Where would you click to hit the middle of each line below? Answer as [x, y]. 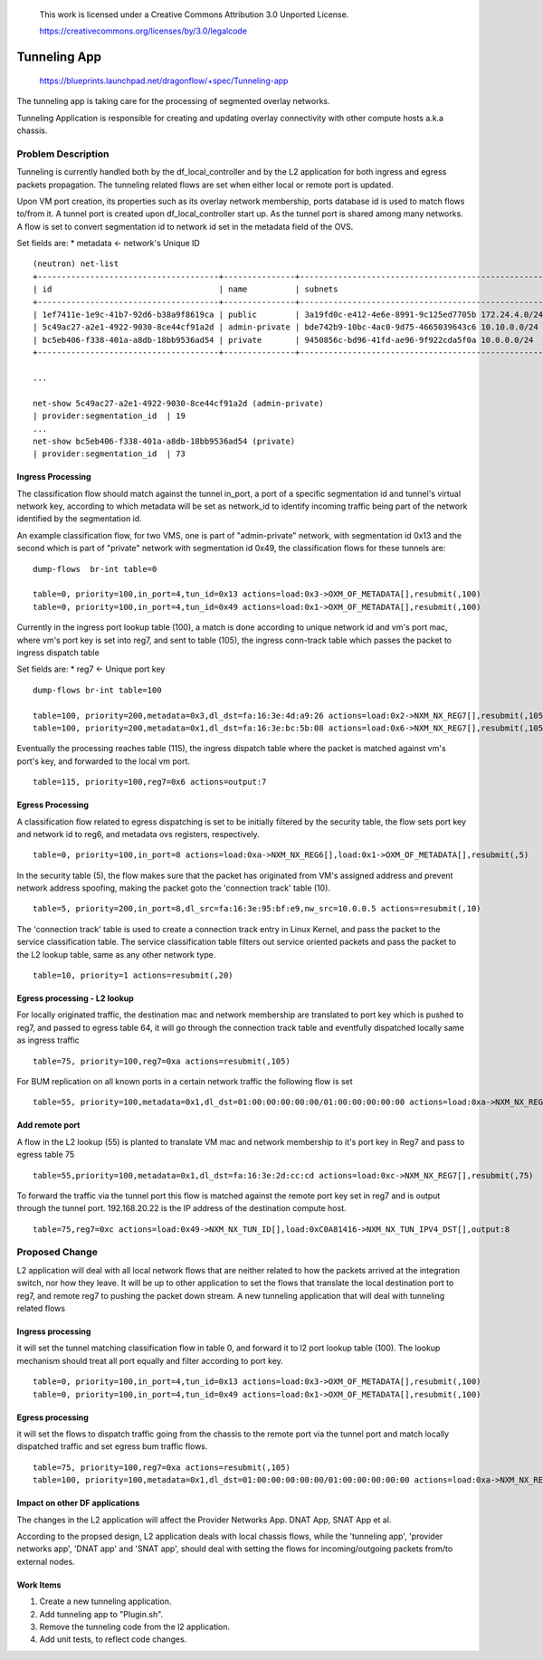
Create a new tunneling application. [105, 1601]
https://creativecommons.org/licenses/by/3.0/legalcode [143, 31]
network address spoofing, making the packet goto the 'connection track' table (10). [173, 888]
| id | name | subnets [186, 289]
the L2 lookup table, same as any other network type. [116, 954]
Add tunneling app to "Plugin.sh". [101, 1614]
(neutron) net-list [76, 264]
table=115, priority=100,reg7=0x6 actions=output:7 [150, 782]
